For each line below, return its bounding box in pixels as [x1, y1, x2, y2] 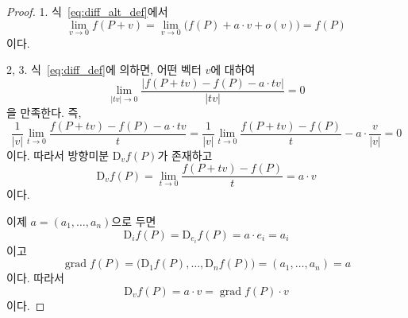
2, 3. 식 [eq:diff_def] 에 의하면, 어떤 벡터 [6, 61, 202, 78]
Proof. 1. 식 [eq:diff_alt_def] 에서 [6, 3, 168, 19]
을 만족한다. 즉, [6, 104, 82, 121]
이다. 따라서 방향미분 [6, 146, 110, 163]
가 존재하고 [157, 146, 213, 163]
